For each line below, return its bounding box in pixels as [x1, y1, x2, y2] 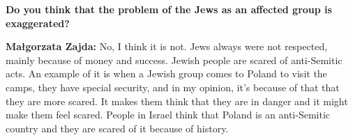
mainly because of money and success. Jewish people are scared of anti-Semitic [6, 52, 343, 67]
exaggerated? [6, 15, 70, 30]
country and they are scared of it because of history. [6, 120, 229, 135]
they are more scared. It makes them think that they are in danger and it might [6, 93, 348, 108]
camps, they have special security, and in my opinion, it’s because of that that [6, 79, 340, 94]
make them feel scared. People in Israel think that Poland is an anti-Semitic [6, 107, 331, 122]
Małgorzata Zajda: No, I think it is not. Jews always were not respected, [6, 39, 328, 54]
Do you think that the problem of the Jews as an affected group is [6, 2, 332, 16]
